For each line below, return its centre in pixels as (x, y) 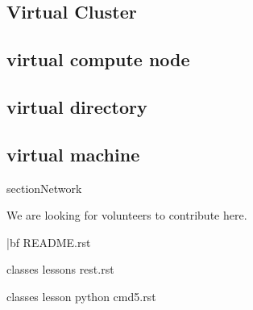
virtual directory (77, 106)
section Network (44, 188)
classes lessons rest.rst (60, 269)
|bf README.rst (49, 242)
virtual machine (73, 154)
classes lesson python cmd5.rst (81, 296)
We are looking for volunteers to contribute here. (127, 215)
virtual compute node (98, 59)
